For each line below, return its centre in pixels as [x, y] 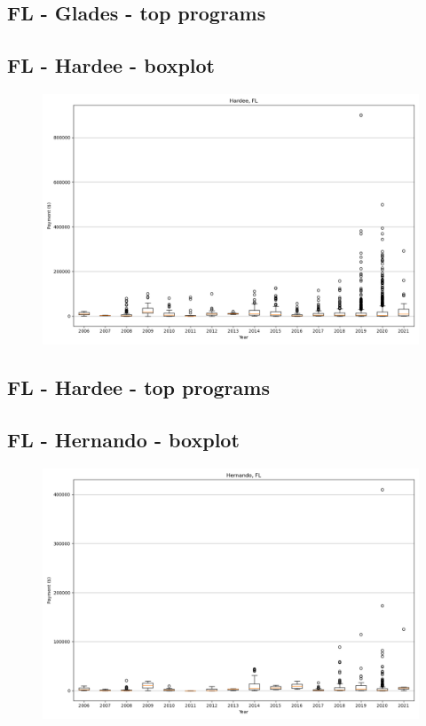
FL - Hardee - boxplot [111, 65]
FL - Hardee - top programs [138, 387]
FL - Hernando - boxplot [123, 440]
